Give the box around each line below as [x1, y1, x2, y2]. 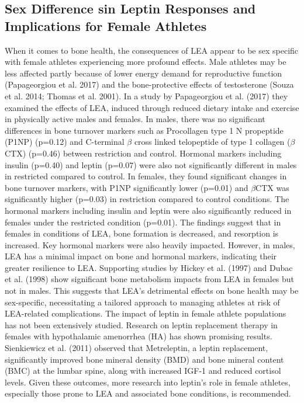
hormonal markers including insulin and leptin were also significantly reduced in [5, 204, 292, 216]
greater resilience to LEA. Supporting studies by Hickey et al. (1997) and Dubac [5, 261, 293, 273]
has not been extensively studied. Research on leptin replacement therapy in [5, 318, 278, 331]
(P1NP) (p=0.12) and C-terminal [5, 136, 125, 148]
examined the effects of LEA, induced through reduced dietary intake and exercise [5, 101, 299, 113]
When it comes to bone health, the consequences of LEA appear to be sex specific [5, 44, 299, 56]
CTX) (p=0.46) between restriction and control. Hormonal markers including [5, 147, 282, 159]
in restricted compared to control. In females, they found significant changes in [5, 170, 287, 182]
